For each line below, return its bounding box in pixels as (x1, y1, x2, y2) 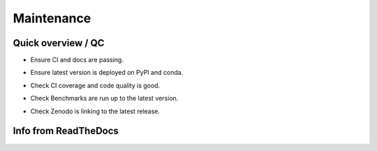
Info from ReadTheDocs (13, 125, 119, 137)
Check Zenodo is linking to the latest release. (30, 107, 161, 115)
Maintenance (13, 10, 91, 26)
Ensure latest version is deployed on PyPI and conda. (30, 69, 184, 77)
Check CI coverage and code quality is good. (30, 81, 161, 89)
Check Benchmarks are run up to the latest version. (30, 94, 179, 103)
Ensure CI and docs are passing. (30, 56, 124, 64)
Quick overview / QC (13, 37, 105, 49)
